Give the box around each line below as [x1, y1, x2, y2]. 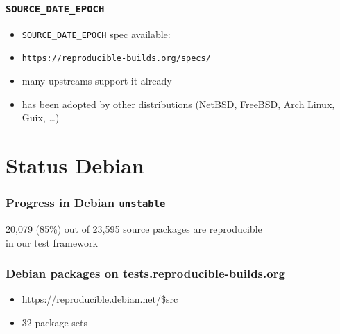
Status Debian [6, 151, 144, 179]
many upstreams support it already [22, 73, 172, 88]
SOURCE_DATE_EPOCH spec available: [22, 26, 171, 41]
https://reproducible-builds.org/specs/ [22, 53, 211, 64]
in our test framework [6, 235, 98, 249]
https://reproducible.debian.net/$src [22, 292, 178, 306]
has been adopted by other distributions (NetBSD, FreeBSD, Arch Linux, [22, 96, 335, 111]
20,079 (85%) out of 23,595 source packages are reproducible [6, 222, 262, 236]
